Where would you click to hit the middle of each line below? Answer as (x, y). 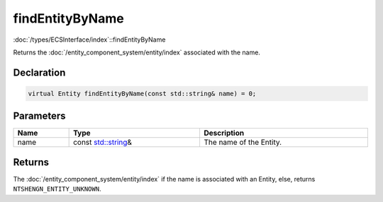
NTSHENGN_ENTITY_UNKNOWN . (57, 189)
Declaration (39, 72)
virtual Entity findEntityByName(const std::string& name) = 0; (142, 93)
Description (224, 133)
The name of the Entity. (243, 143)
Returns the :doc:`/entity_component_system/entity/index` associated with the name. (137, 52)
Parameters (39, 116)
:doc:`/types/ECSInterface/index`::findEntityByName (89, 40)
